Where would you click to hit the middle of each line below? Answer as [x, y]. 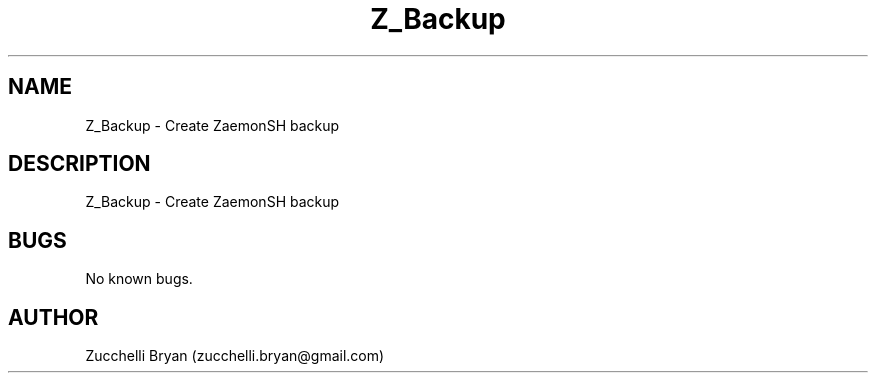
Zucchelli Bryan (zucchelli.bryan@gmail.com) [235, 356]
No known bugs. [139, 279]
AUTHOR [53, 317]
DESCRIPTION [79, 164]
